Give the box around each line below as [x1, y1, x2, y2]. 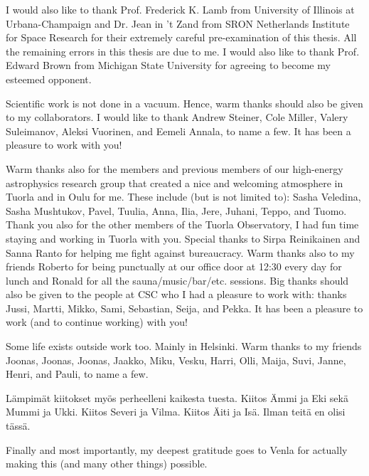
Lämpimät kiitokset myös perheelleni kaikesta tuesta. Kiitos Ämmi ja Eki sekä [6, 390, 348, 405]
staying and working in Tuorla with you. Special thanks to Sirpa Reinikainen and [6, 231, 360, 245]
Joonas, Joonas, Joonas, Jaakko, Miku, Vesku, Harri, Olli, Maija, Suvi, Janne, [6, 352, 346, 367]
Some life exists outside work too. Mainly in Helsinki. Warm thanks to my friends [6, 339, 362, 354]
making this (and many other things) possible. [6, 456, 208, 471]
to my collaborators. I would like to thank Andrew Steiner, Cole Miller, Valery [6, 110, 348, 125]
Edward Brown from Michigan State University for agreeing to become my [6, 58, 331, 73]
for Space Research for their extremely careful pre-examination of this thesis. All [6, 30, 357, 45]
